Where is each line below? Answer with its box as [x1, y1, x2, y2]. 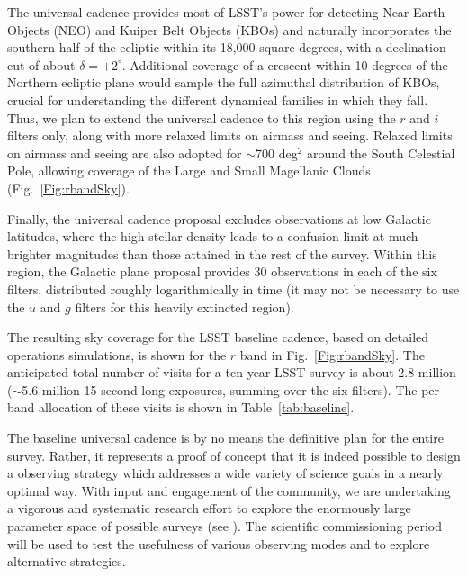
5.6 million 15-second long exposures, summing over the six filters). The [22, 380, 418, 399]
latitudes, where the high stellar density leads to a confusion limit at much [7, 227, 418, 246]
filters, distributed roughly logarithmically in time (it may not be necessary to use [7, 279, 460, 298]
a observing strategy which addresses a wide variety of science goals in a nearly [7, 463, 444, 482]
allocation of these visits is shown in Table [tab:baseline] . [39, 398, 355, 417]
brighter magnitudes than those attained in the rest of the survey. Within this [7, 244, 437, 263]
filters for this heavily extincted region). [75, 297, 294, 316]
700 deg [256, 143, 298, 162]
